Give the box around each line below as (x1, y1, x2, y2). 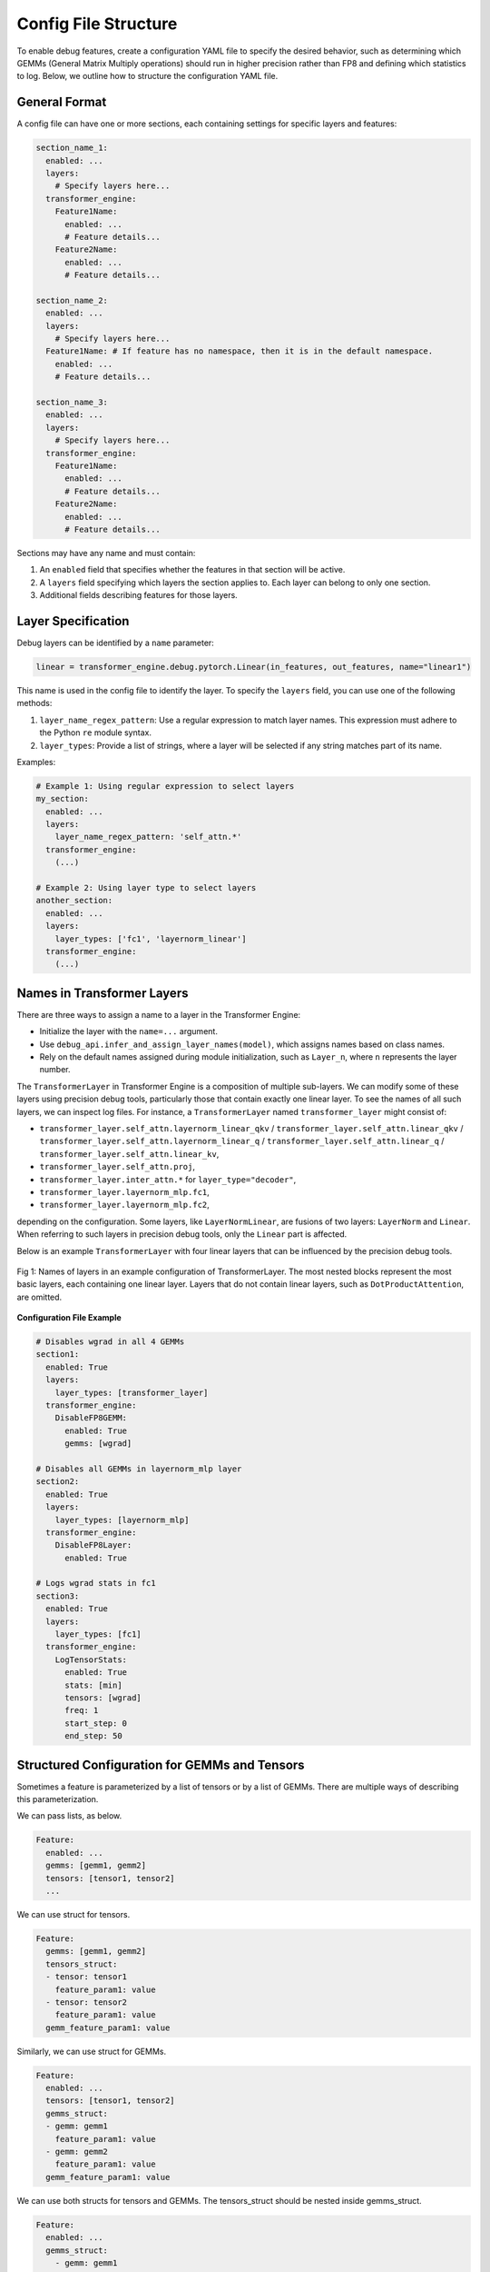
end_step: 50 (64, 1731, 122, 1741)
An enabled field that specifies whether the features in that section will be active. (39, 564, 346, 575)
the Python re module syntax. (39, 727, 152, 738)
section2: (35, 1477, 80, 1487)
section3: (35, 1590, 80, 1601)
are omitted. (16, 1291, 63, 1302)
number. (39, 1064, 71, 1075)
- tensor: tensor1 (45, 1972, 127, 1982)
